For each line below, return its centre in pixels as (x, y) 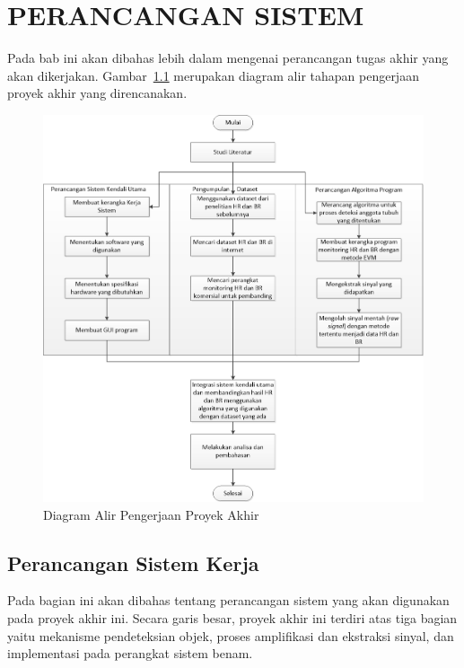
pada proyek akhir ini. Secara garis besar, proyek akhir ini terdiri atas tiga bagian (232, 618)
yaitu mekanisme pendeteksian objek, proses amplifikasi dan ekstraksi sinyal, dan (231, 635)
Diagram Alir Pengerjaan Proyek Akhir (151, 514)
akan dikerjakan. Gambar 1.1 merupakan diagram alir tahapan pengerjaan (213, 75)
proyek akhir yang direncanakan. (97, 93)
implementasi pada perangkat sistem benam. (130, 653)
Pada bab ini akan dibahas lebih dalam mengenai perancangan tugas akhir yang (228, 58)
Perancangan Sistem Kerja (133, 563)
